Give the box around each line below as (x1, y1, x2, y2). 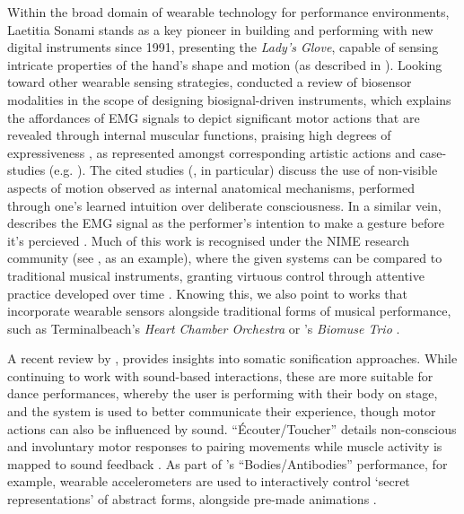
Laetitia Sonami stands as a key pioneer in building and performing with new (7, 20, 433, 39)
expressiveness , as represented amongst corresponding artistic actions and (7, 143, 416, 161)
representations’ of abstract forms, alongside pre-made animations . (7, 490, 377, 509)
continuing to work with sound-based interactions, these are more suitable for (7, 366, 433, 385)
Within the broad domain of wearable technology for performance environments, (7, 3, 450, 21)
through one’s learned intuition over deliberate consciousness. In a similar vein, (7, 196, 442, 214)
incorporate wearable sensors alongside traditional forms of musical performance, (7, 301, 451, 320)
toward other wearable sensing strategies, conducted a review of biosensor (7, 73, 412, 91)
